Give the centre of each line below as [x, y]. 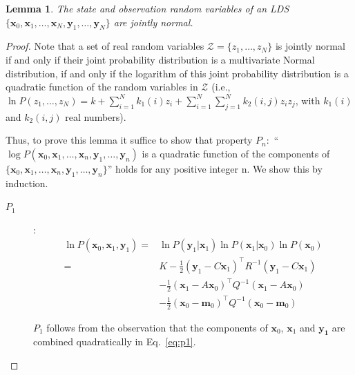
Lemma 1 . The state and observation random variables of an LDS [147, 8]
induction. [27, 183]
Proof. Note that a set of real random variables [105, 46]
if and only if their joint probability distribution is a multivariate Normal [160, 59]
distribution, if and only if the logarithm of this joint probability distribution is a [177, 73]
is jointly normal [310, 46]
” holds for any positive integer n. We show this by [215, 168]
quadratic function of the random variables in [102, 87]
